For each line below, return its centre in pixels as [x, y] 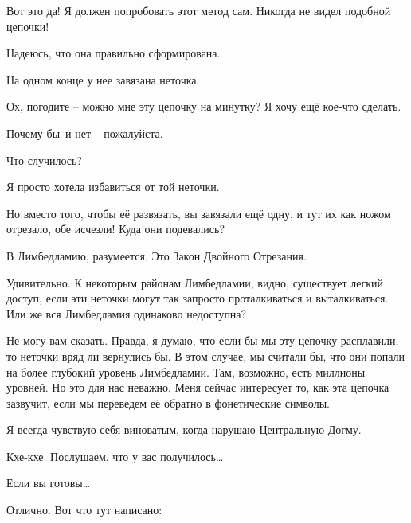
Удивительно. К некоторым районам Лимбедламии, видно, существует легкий [195, 282]
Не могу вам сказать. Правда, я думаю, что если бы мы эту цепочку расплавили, [203, 340]
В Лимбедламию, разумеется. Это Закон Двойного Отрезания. [157, 255]
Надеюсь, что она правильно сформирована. [114, 53]
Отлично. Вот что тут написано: [84, 510]
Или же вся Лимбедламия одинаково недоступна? [127, 313]
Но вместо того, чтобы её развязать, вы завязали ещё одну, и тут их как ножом [199, 213]
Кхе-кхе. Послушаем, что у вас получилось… [115, 456]
